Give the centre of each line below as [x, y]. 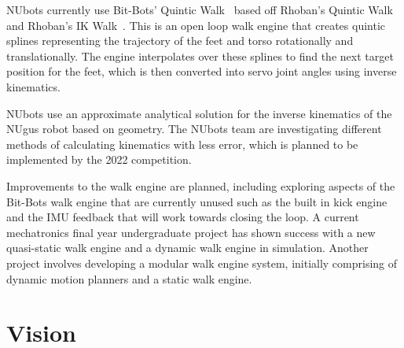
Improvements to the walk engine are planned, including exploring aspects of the [201, 185]
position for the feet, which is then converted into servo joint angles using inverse [202, 71]
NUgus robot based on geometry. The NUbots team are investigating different [194, 129]
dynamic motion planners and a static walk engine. [129, 278]
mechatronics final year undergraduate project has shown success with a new [191, 232]
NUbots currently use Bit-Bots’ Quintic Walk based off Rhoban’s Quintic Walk [200, 9]
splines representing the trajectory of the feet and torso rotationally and [180, 41]
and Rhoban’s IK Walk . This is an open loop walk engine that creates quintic [196, 25]
